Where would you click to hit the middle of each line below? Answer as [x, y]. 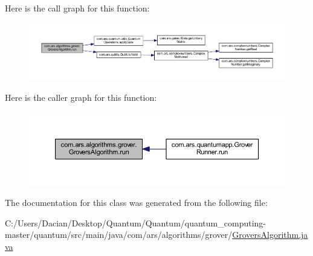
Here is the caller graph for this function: [81, 97]
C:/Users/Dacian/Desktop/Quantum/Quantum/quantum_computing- [135, 222]
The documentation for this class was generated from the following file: [136, 203]
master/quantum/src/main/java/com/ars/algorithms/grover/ [119, 235]
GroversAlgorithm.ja [270, 235]
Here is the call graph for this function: [77, 8]
